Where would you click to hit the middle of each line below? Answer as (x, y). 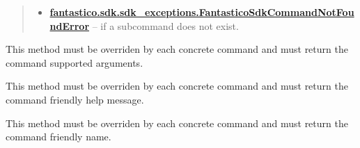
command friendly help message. (75, 99)
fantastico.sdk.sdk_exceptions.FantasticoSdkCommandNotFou (202, 12)
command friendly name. (58, 137)
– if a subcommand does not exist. (165, 25)
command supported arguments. (75, 62)
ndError (70, 25)
